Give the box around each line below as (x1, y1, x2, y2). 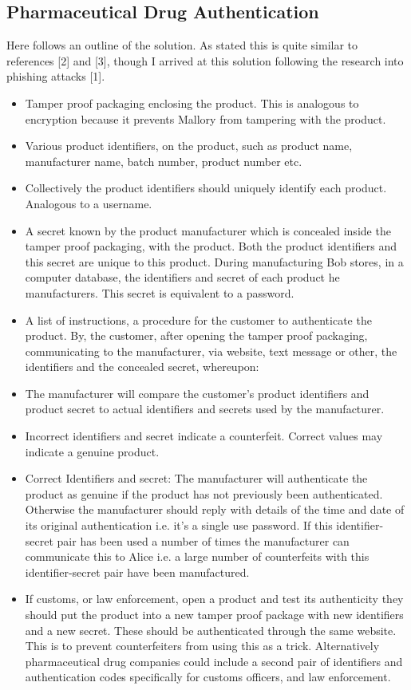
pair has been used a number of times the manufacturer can (57, 532, 350, 549)
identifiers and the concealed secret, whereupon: (25, 358, 259, 375)
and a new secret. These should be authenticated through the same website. (25, 621, 397, 638)
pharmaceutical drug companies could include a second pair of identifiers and (25, 653, 403, 669)
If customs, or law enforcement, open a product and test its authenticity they (25, 590, 404, 607)
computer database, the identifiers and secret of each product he (25, 269, 340, 286)
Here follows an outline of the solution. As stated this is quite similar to (6, 37, 358, 53)
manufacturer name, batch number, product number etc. (25, 152, 302, 169)
